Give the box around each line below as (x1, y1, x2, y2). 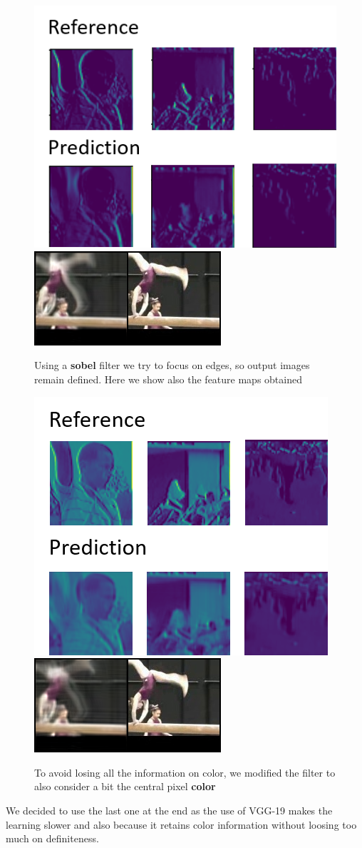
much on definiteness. (6, 831, 99, 846)
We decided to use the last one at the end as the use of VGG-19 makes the (6, 802, 333, 817)
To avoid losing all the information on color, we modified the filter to (34, 764, 336, 779)
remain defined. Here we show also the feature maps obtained (34, 371, 302, 386)
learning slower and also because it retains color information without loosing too (6, 817, 357, 832)
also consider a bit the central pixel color (34, 779, 216, 794)
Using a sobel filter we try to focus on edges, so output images (34, 358, 310, 373)
